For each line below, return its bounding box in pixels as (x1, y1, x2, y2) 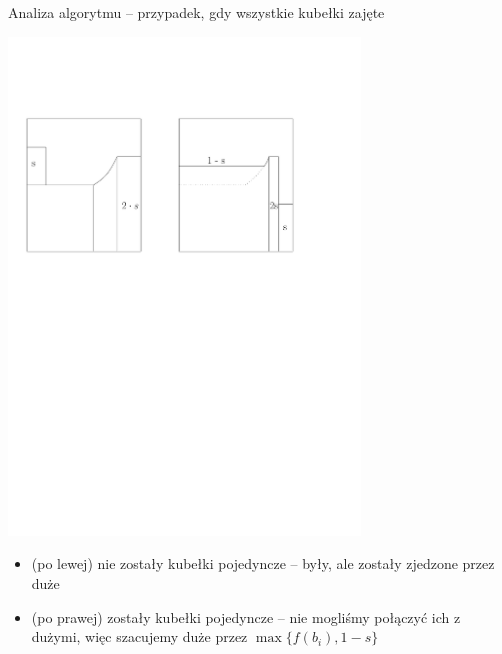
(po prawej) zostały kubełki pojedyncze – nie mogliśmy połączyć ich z (31, 606, 461, 627)
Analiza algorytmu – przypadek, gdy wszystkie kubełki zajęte (8, 2, 385, 22)
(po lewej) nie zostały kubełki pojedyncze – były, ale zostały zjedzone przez (31, 553, 495, 574)
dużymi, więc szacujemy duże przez (31, 626, 248, 647)
